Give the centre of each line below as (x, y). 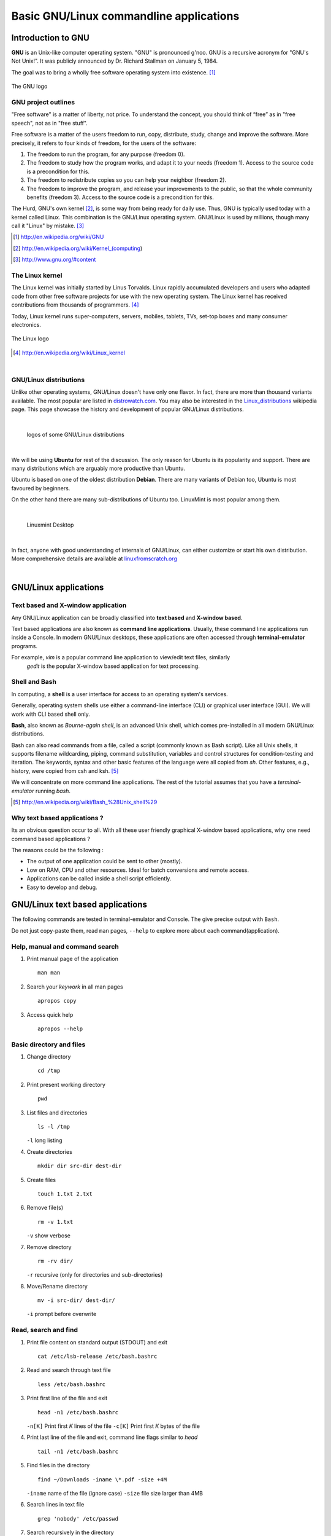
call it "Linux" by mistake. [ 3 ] (48, 226)
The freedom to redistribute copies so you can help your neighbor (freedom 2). (127, 180)
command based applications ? (51, 839)
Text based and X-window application (69, 605)
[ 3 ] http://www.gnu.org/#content (55, 260)
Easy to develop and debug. (62, 887)
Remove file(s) (45, 1208)
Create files (41, 1180)
